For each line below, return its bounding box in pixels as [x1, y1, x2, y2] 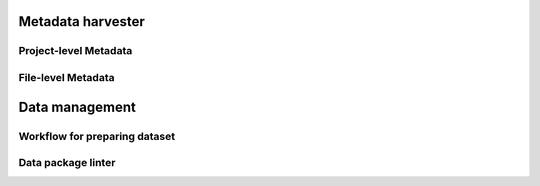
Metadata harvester [18, 13, 145, 30]
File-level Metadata [18, 70, 115, 84]
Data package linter [18, 156, 116, 170]
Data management [18, 98, 137, 115]
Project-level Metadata [18, 44, 133, 58]
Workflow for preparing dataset [18, 129, 175, 143]
